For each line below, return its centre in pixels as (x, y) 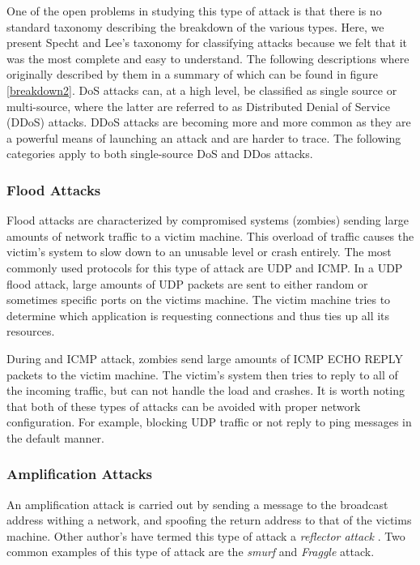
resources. (31, 331)
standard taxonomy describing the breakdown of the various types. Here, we (195, 26)
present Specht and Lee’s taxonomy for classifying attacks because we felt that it (207, 43)
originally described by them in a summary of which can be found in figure (192, 74)
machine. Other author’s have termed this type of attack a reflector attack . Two (206, 535)
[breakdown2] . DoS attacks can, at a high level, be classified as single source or (202, 90)
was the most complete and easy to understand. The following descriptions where (208, 58)
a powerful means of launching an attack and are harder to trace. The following (204, 137)
